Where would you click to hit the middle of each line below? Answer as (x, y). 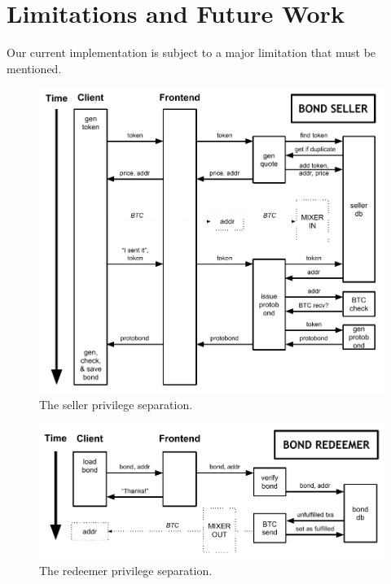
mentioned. (34, 68)
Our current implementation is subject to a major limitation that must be (191, 52)
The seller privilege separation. (116, 404)
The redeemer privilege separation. (126, 571)
